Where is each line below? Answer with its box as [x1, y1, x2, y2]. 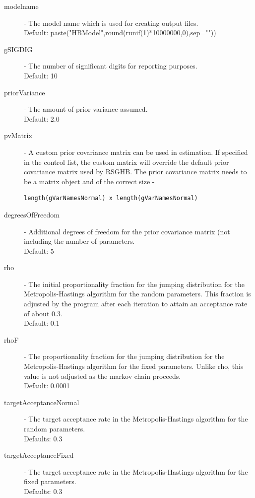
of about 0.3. [24, 308, 63, 318]
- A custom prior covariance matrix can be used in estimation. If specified [24, 146, 248, 157]
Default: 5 [24, 245, 54, 256]
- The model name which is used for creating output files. [24, 17, 198, 28]
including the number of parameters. [24, 236, 135, 246]
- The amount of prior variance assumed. [24, 104, 148, 114]
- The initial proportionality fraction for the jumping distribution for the [24, 279, 245, 289]
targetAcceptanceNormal [4, 397, 79, 407]
